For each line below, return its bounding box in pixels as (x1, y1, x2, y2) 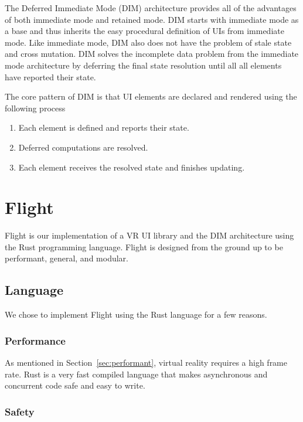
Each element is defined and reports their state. (18, 121, 189, 134)
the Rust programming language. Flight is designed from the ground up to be (5, 240, 283, 253)
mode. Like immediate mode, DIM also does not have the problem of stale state (5, 36, 292, 48)
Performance (5, 333, 66, 348)
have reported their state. (5, 70, 96, 83)
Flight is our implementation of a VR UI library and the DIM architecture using (5, 229, 294, 241)
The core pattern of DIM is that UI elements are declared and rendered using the (5, 90, 297, 103)
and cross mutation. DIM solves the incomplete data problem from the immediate (5, 47, 299, 60)
